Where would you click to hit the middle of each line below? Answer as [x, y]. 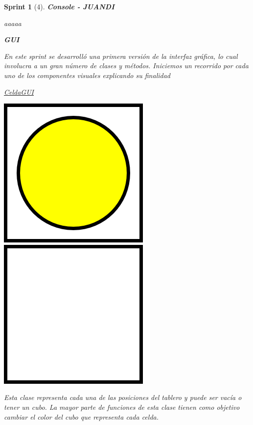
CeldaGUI [19, 92]
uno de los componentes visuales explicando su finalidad [87, 75]
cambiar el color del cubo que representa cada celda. [81, 416]
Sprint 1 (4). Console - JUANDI [59, 6]
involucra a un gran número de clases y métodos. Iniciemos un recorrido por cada [126, 66]
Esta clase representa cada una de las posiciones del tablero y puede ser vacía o [123, 397]
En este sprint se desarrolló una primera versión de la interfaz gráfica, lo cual [121, 56]
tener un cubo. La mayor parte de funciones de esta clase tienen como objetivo [122, 407]
